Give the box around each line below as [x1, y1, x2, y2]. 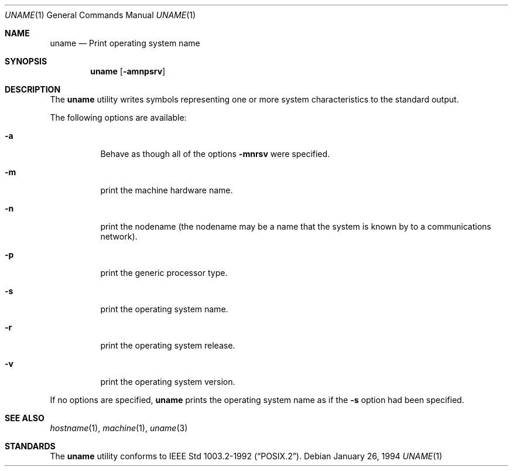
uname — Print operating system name [50, 38, 200, 48]
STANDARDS [5, 441, 56, 451]
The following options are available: [50, 112, 187, 122]
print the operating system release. [100, 340, 235, 350]
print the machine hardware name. [100, 185, 233, 195]
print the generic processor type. [100, 268, 228, 278]
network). [100, 231, 138, 241]
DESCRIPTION [5, 84, 61, 94]
